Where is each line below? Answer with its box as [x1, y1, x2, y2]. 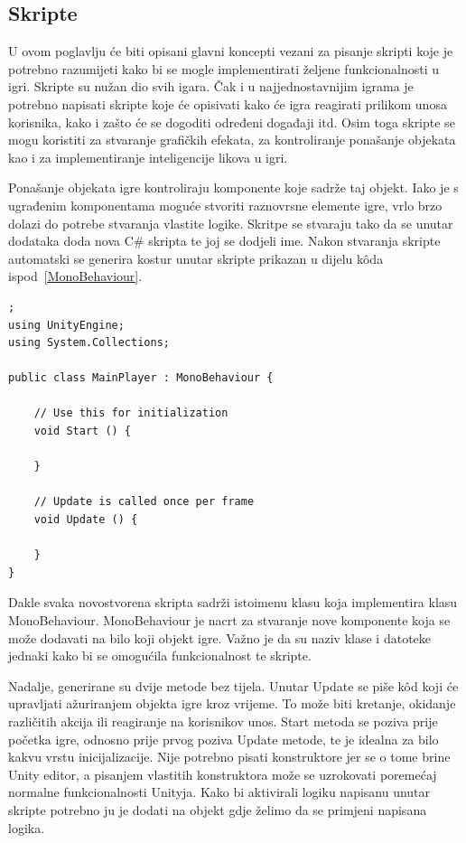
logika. [8, 818, 45, 837]
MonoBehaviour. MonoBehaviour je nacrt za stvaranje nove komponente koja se [8, 611, 451, 630]
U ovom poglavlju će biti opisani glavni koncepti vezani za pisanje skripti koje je [8, 42, 453, 61]
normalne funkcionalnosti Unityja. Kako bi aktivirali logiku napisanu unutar [8, 782, 431, 801]
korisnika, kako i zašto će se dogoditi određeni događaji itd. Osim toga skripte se [8, 112, 455, 131]
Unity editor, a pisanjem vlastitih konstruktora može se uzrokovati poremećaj [8, 764, 437, 783]
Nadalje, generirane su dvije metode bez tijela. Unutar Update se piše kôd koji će [8, 676, 459, 695]
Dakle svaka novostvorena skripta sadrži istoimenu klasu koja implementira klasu [8, 593, 458, 612]
